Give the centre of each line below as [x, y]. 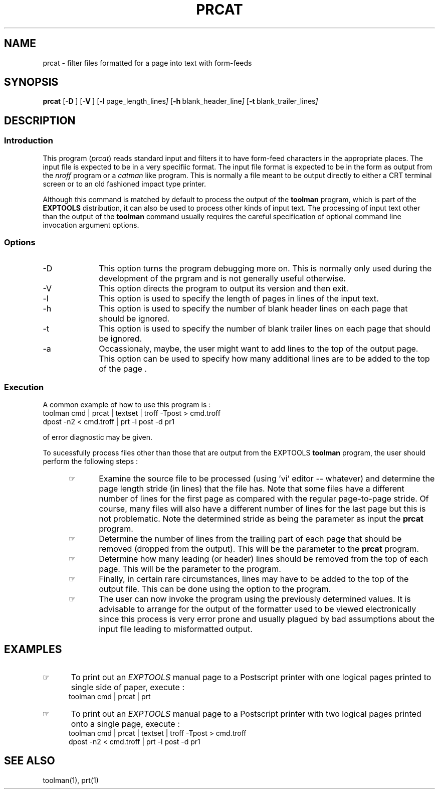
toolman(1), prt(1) [71, 780]
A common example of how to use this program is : [127, 405]
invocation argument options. [91, 225]
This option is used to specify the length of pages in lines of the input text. [239, 299]
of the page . [123, 369]
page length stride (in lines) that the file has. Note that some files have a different [252, 489]
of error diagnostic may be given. [98, 437]
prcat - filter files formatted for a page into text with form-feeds [147, 63]
